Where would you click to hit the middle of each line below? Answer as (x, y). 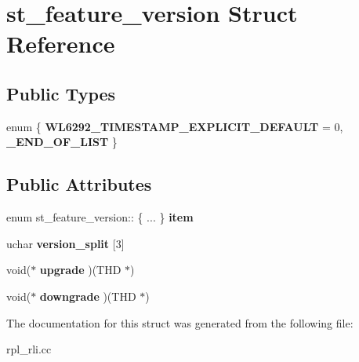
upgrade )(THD (80, 270)
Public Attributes (79, 184)
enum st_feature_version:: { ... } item (100, 217)
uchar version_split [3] (65, 243)
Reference (61, 44)
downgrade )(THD (88, 296)
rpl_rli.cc (29, 349)
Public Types (61, 93)
